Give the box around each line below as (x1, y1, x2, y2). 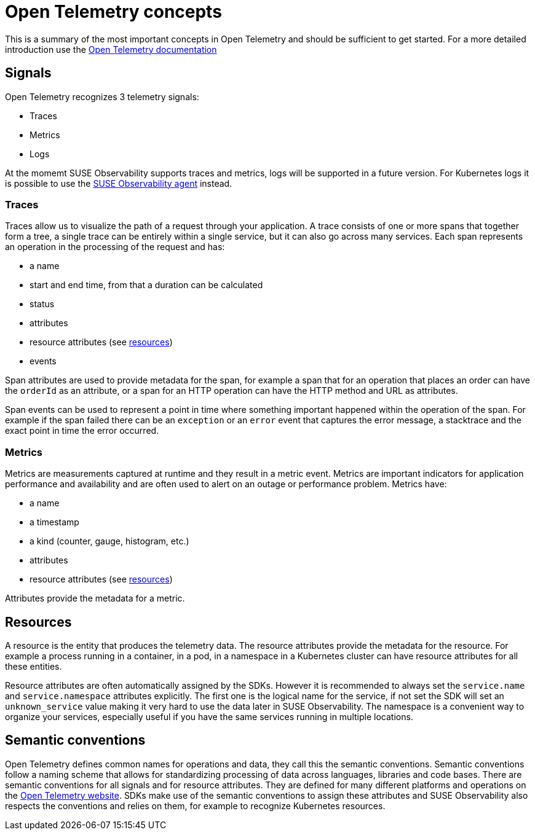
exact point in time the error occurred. (5, 425, 159, 436)
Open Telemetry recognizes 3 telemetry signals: (5, 91, 199, 102)
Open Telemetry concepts (5, 1, 222, 22)
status (30, 299, 55, 310)
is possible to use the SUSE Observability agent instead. (5, 178, 232, 189)
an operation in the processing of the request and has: (5, 241, 225, 253)
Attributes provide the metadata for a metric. (5, 593, 185, 604)
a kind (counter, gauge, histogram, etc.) (30, 536, 189, 547)
